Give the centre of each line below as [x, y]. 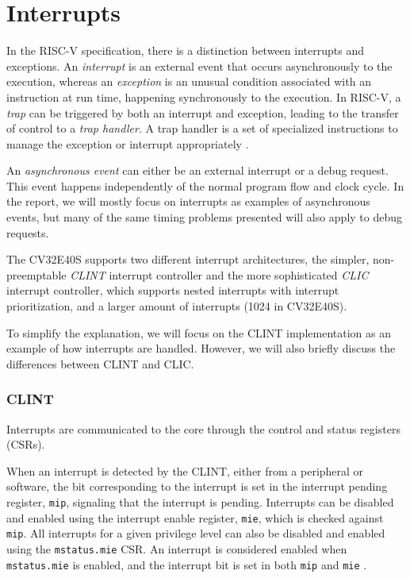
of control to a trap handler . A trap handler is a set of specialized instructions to [202, 128]
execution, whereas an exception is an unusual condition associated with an [189, 81]
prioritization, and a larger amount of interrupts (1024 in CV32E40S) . [177, 306]
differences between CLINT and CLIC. [100, 363]
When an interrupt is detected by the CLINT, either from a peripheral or [185, 470]
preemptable [36, 274]
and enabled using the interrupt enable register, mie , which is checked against [195, 517]
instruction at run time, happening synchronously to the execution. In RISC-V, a [204, 96]
